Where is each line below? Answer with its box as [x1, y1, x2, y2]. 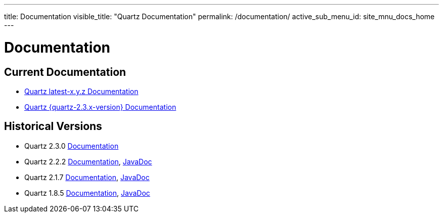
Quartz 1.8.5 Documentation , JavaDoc [24, 188, 150, 197]
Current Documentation [4, 65, 126, 78]
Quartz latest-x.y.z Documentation [24, 86, 139, 96]
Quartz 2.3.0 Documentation [24, 141, 119, 150]
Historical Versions [4, 120, 102, 133]
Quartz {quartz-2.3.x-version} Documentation [24, 102, 176, 111]
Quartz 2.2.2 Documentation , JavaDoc [24, 157, 152, 166]
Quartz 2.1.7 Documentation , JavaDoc [24, 172, 150, 182]
